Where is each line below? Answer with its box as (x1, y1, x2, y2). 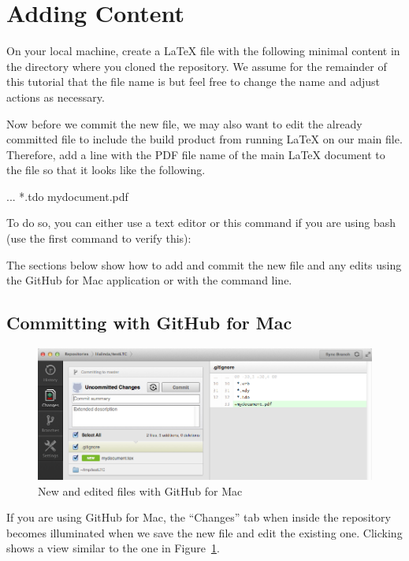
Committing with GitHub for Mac (6, 310, 292, 335)
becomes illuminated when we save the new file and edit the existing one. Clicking (6, 524, 403, 541)
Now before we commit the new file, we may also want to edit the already (6, 115, 363, 132)
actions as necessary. (6, 88, 105, 105)
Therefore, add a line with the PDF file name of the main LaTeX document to (6, 146, 385, 162)
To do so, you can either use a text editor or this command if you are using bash (6, 214, 396, 231)
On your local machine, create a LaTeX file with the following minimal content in (6, 43, 400, 59)
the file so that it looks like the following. (6, 162, 206, 178)
